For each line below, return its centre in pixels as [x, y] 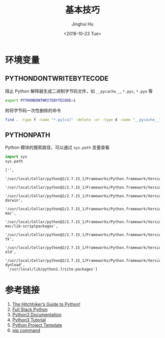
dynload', [15, 265]
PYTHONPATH [28, 135]
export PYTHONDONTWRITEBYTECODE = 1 [41, 100]
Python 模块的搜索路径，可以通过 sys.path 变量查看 [57, 148]
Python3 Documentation [37, 315]
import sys [16, 157]
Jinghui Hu [82, 24]
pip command [26, 330]
